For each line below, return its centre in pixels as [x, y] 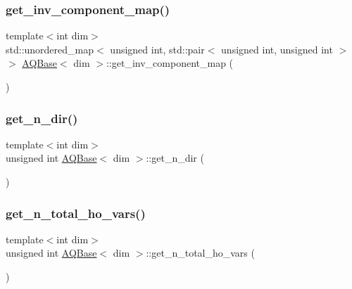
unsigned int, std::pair [157, 49]
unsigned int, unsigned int [277, 49]
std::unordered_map [50, 49]
